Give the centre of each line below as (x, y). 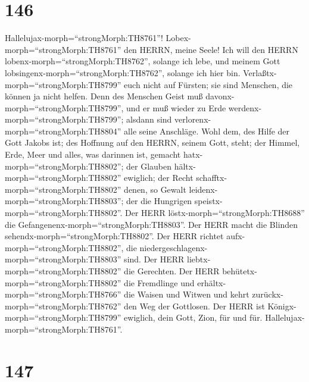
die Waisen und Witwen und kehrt (187, 294)
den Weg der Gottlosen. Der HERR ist (194, 306)
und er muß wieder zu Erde (176, 107)
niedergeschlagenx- (174, 247)
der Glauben (149, 166)
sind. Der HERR (154, 259)
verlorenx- (193, 119)
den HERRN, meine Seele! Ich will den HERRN (211, 49)
